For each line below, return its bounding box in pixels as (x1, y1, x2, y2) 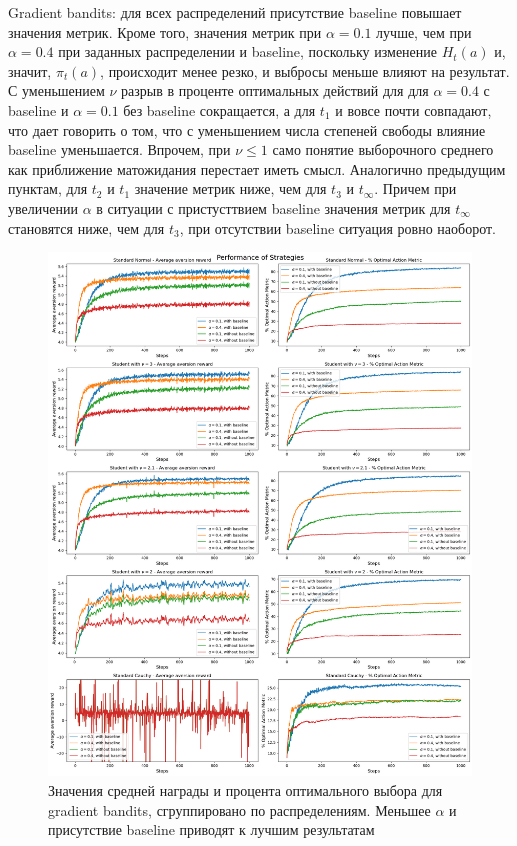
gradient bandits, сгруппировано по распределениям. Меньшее (48, 799, 431, 820)
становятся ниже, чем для (8, 217, 165, 238)
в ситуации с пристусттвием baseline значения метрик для (96, 197, 451, 218)
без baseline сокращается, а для (123, 99, 316, 120)
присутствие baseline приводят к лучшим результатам (48, 819, 375, 840)
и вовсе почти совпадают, (335, 99, 492, 120)
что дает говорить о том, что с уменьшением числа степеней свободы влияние (8, 119, 486, 140)
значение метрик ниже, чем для (134, 178, 327, 199)
